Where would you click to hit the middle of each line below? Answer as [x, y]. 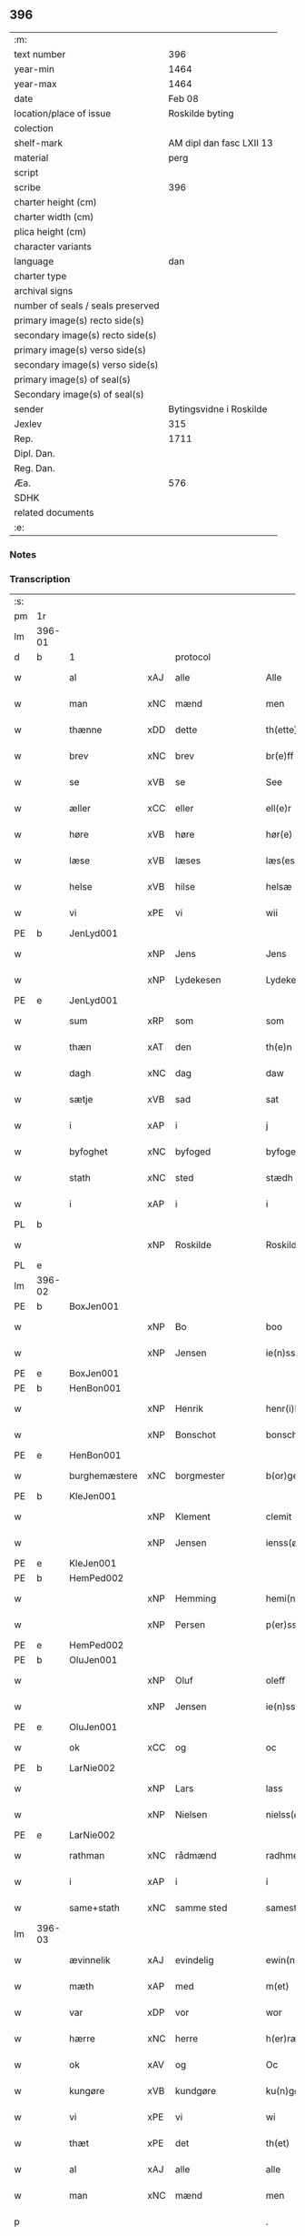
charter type [40, 276]
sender [29, 408]
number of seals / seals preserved [87, 306]
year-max [35, 84]
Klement [192, 1516]
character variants [53, 247]
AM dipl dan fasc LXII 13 [221, 143]
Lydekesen [198, 980]
